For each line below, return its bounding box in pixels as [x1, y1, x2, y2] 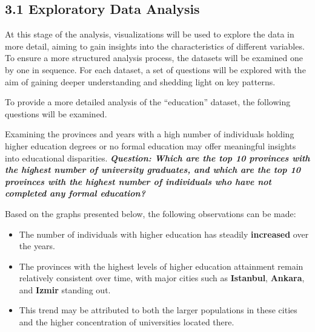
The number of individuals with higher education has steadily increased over [19, 227, 309, 240]
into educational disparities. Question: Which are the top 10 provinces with [5, 151, 310, 164]
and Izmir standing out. [19, 283, 111, 296]
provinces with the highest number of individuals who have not [5, 175, 271, 187]
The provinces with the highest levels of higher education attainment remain [19, 259, 303, 272]
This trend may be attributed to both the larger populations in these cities [19, 304, 297, 316]
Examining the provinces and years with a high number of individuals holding [5, 128, 294, 140]
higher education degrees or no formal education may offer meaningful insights [5, 139, 296, 152]
